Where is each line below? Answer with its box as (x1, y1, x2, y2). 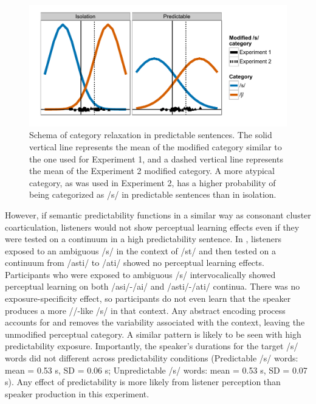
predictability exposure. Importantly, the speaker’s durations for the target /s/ (5, 340, 298, 352)
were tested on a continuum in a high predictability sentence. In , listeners (5, 232, 282, 245)
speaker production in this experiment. (5, 387, 149, 400)
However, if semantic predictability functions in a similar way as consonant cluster (5, 208, 311, 221)
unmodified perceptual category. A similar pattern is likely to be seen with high (5, 327, 301, 340)
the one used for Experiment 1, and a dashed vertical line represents (29, 152, 283, 165)
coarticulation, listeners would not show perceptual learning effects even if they (5, 220, 300, 233)
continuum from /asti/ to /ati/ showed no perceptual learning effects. (5, 256, 264, 269)
